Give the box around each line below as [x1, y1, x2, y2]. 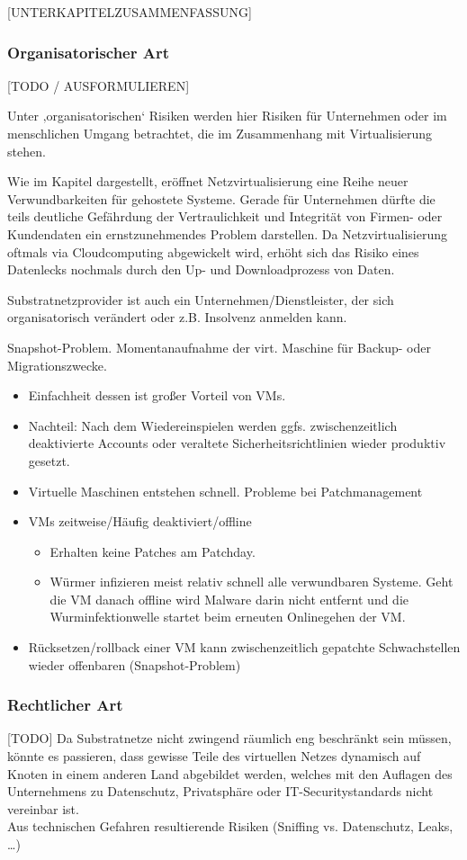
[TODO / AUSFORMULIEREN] [7, 76, 190, 94]
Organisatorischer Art [7, 40, 170, 63]
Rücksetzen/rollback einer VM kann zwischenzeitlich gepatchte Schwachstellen [28, 638, 461, 657]
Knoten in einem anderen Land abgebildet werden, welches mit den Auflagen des [7, 764, 453, 783]
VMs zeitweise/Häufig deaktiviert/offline [28, 512, 252, 531]
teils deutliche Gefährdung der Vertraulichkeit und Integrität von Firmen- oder [7, 207, 443, 226]
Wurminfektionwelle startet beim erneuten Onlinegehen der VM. [49, 607, 406, 626]
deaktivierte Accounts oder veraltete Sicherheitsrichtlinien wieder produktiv [28, 434, 446, 452]
